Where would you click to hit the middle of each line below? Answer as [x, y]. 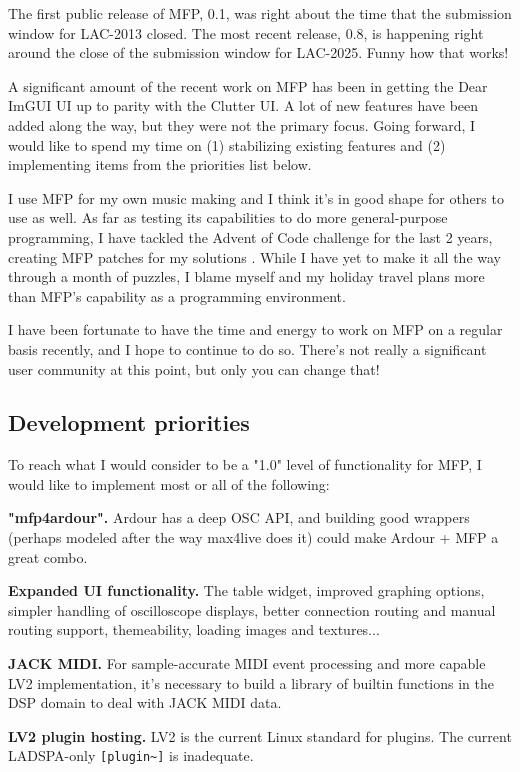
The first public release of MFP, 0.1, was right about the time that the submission [260, 13]
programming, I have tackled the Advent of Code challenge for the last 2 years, [250, 236]
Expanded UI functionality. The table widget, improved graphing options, [246, 590]
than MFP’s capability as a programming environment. [177, 295]
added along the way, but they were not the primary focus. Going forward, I [242, 124]
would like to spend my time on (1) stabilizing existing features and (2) [227, 144]
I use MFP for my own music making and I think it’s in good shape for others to [256, 197]
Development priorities [129, 422]
